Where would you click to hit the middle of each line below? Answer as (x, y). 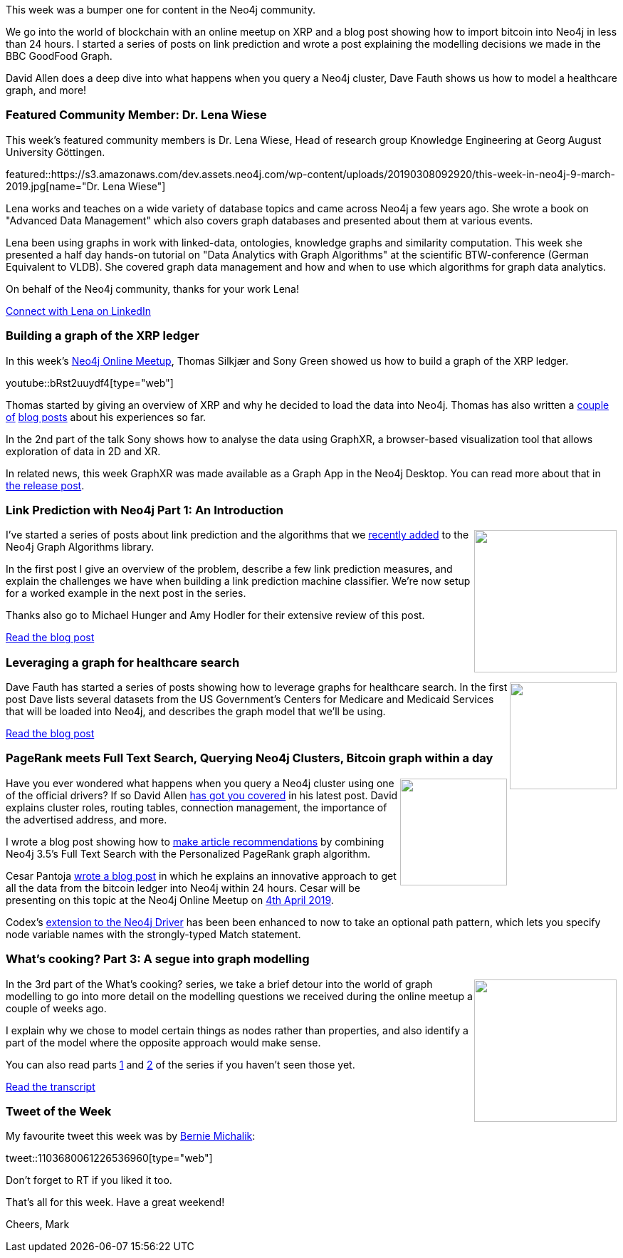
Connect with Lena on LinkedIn (78, 311)
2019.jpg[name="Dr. (53, 186)
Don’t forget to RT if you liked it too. (89, 1180)
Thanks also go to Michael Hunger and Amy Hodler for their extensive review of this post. (215, 615)
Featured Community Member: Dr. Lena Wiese (136, 115)
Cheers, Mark (38, 1225)
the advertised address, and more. (87, 819)
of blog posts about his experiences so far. (106, 417)
